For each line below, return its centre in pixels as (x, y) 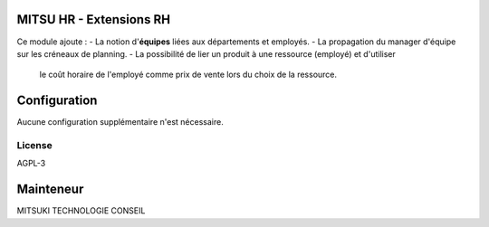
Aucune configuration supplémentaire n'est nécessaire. (120, 122)
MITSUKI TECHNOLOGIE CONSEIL (81, 211)
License (35, 145)
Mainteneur (50, 189)
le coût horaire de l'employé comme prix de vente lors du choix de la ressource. (188, 75)
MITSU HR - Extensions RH (94, 19)
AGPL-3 (31, 164)
